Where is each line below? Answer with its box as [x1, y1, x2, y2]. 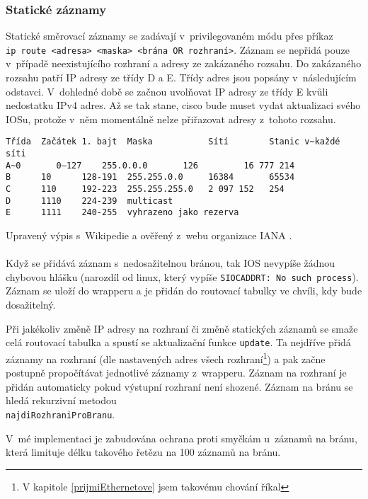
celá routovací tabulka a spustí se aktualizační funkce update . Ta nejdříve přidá [6, 335, 351, 350]
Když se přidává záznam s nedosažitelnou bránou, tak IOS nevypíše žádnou [6, 256, 335, 270]
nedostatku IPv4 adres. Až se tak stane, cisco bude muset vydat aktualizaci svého [6, 98, 361, 113]
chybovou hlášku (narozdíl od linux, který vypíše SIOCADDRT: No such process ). [6, 269, 359, 284]
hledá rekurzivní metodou [6, 393, 117, 408]
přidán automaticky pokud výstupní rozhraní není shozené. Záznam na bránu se [6, 379, 353, 394]
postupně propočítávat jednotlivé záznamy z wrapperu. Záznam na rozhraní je [6, 365, 347, 380]
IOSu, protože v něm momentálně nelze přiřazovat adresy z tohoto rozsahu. [6, 111, 336, 126]
